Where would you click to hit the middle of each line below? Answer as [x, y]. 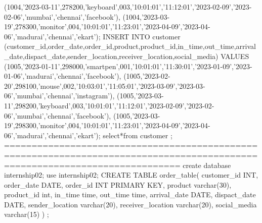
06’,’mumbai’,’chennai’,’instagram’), [59, 96]
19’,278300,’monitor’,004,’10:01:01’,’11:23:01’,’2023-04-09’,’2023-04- [107, 26]
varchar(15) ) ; [27, 214]
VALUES [235, 56]
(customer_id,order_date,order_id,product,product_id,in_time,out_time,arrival [130, 46]
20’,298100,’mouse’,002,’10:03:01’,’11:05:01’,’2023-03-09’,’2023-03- [105, 86]
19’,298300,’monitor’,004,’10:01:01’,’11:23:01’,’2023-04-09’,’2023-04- [107, 125]
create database [207, 165]
